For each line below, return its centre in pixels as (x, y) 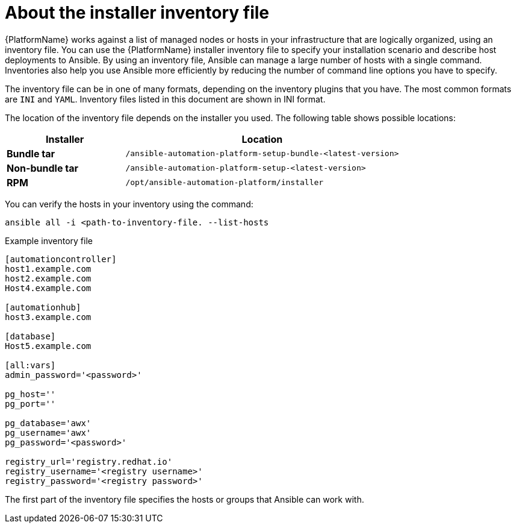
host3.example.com (48, 317)
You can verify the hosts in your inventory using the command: (129, 204)
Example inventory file (49, 240)
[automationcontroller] (61, 259)
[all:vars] (30, 365)
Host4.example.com (48, 288)
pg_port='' (30, 404)
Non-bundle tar (42, 168)
